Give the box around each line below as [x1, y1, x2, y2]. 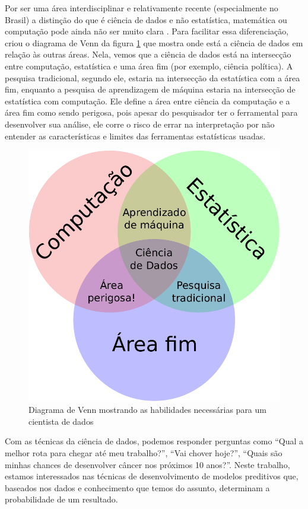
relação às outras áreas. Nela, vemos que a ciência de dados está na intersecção [5, 48, 291, 61]
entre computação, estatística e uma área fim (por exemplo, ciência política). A [5, 59, 293, 72]
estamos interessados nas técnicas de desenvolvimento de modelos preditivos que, [5, 470, 299, 482]
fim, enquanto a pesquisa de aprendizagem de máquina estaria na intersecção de [5, 83, 296, 96]
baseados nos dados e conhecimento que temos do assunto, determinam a [5, 481, 270, 494]
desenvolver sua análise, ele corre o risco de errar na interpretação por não [5, 117, 275, 130]
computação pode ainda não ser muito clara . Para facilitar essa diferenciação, [5, 25, 289, 37]
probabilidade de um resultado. [5, 493, 118, 505]
